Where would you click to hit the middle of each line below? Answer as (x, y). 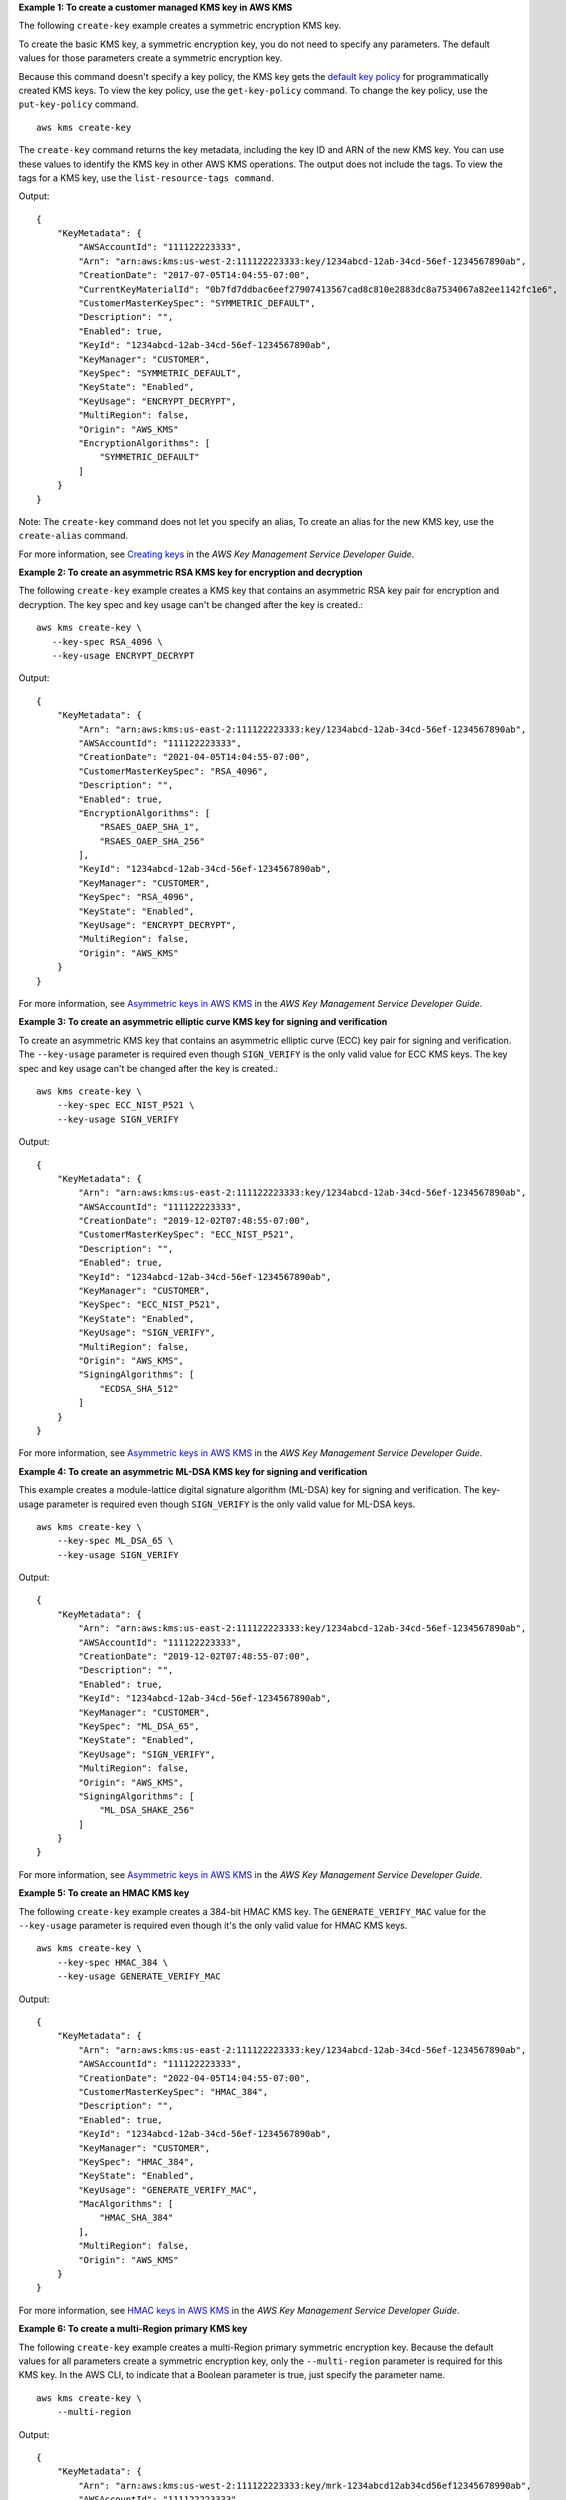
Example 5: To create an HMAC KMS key (104, 1893)
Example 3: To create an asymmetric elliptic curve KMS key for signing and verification (203, 1022)
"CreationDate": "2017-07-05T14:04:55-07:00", (194, 275)
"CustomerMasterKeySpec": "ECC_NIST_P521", (186, 1234)
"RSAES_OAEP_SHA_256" (152, 841)
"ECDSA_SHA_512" (139, 1388)
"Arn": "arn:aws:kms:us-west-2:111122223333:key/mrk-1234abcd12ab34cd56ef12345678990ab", (305, 2485)
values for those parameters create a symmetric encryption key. (150, 58)
